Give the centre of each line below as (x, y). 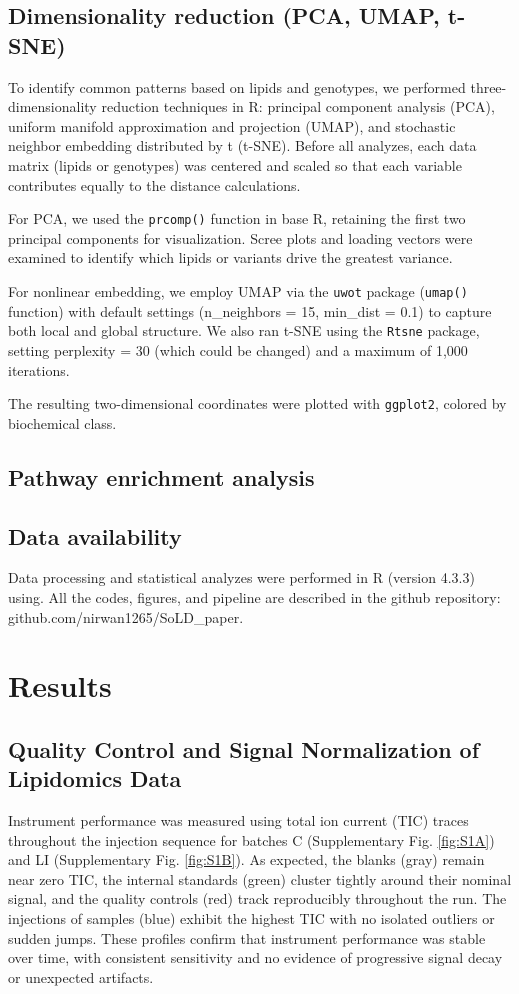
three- (488, 86)
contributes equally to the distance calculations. (154, 184)
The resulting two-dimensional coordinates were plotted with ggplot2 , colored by (257, 403)
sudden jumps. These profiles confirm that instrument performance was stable (247, 937)
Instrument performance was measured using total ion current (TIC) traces (238, 820)
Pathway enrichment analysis (161, 476)
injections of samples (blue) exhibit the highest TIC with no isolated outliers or (251, 918)
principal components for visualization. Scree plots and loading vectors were (240, 237)
